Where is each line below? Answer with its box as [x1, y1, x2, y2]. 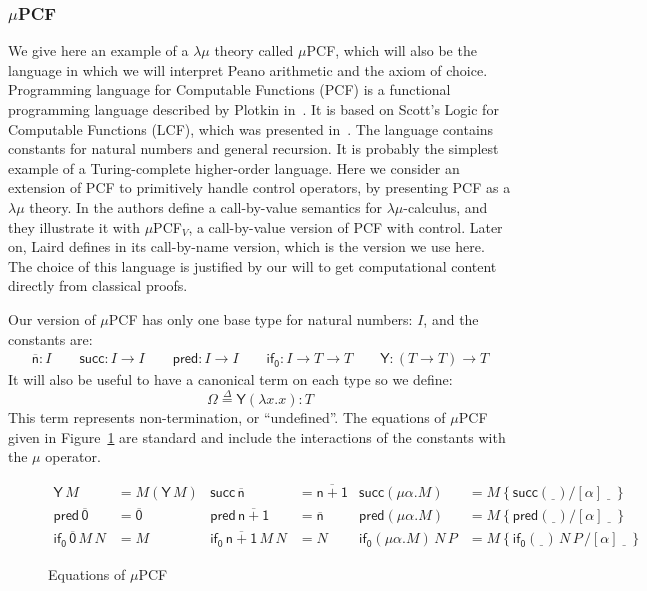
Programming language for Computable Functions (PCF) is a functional [8, 79, 451, 100]
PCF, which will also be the [306, 40, 477, 61]
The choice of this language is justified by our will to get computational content [8, 255, 497, 276]
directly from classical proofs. [8, 275, 188, 296]
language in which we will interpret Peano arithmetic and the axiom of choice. [8, 59, 488, 80]
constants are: [8, 328, 93, 349]
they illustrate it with [8, 216, 140, 237]
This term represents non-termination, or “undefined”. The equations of [8, 406, 446, 427]
